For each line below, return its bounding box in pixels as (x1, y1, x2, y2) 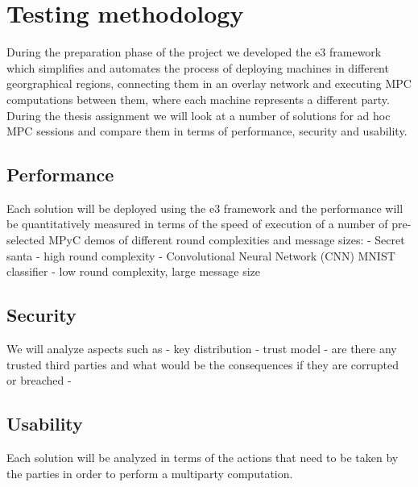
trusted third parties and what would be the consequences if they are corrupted (6, 356, 399, 373)
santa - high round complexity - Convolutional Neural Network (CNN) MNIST (6, 247, 395, 264)
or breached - (6, 372, 72, 389)
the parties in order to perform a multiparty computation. (6, 464, 293, 481)
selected (6, 231, 45, 248)
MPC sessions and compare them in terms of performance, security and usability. (6, 123, 408, 139)
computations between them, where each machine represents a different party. (6, 90, 390, 107)
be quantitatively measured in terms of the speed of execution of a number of (6, 215, 388, 232)
